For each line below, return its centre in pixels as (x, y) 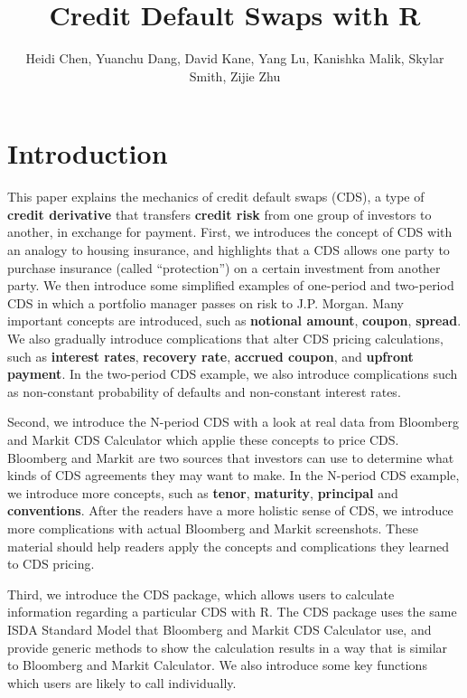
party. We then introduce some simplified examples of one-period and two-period (231, 285)
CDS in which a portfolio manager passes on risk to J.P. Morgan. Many (205, 302)
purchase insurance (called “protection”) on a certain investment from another (224, 267)
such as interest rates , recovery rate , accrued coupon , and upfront (210, 356)
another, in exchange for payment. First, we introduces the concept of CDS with (230, 232)
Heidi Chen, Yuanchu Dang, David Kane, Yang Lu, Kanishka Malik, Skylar (235, 58)
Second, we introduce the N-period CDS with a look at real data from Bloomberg (233, 422)
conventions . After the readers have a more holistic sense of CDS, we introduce (230, 510)
